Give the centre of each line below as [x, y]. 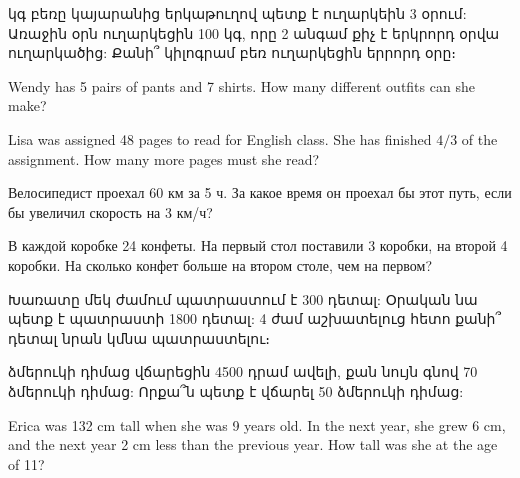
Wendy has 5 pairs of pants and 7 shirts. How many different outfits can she [241, 85]
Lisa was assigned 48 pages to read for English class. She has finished [220, 138]
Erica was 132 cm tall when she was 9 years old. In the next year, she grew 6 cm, [257, 424]
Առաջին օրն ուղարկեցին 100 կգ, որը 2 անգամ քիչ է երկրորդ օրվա [254, 32]
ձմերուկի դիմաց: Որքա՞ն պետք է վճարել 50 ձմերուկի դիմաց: [236, 390]
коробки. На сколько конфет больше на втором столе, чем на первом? [220, 264]
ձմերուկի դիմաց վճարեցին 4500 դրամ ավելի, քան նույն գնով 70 [243, 371]
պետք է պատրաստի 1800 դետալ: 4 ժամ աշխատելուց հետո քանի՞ [255, 318]
